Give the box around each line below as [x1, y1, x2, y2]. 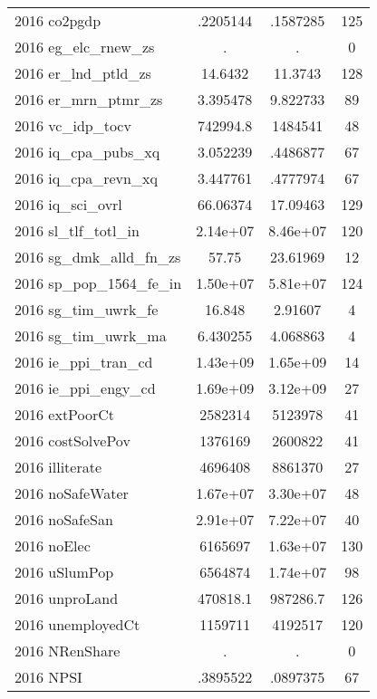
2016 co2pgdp [14, 10, 101, 31]
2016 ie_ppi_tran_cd [14, 351, 153, 372]
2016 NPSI [14, 666, 82, 687]
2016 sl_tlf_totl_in [14, 220, 140, 241]
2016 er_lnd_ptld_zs [14, 62, 151, 83]
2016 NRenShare [14, 640, 121, 661]
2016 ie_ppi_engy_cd [14, 378, 156, 398]
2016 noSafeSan [14, 509, 113, 530]
